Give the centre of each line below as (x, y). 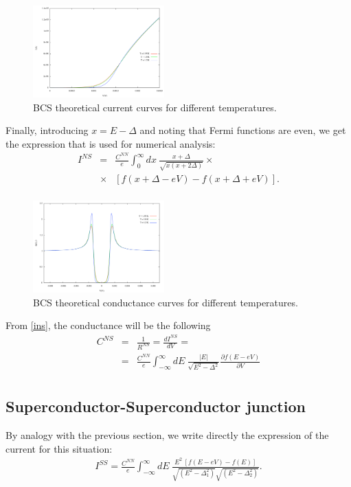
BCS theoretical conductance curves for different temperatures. (166, 302)
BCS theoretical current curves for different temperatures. (155, 107)
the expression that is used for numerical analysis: (111, 143)
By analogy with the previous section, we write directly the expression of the (167, 435)
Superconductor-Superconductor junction (156, 406)
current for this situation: (59, 448)
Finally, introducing (47, 130)
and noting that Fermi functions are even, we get (243, 130)
